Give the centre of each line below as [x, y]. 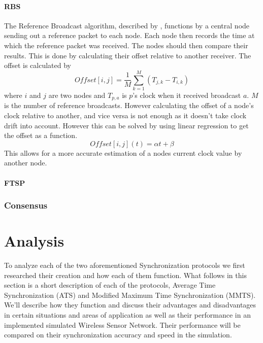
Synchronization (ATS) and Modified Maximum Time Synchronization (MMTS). [130, 295]
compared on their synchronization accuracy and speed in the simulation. [118, 335]
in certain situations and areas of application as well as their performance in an [127, 315]
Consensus [26, 205]
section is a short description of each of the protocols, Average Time [110, 285]
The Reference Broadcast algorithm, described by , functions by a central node [127, 25]
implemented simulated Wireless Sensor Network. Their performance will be [122, 324]
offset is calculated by [38, 65]
